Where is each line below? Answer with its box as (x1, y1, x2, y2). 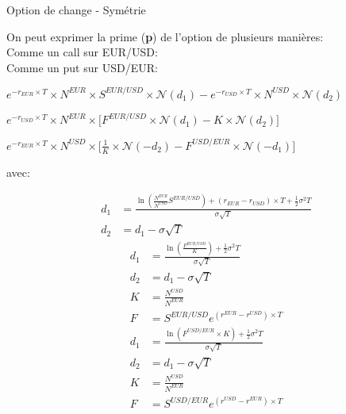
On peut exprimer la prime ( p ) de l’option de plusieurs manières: (6, 28, 324, 44)
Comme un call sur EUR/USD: (6, 44, 158, 60)
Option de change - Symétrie (6, 2, 146, 17)
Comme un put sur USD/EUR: (6, 59, 158, 75)
